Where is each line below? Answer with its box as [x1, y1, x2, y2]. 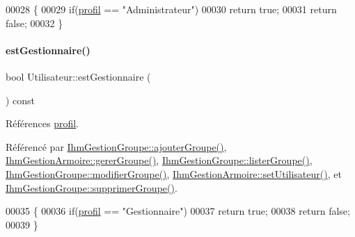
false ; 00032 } [6, 15, 63, 30]
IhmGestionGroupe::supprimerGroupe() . [6, 180, 177, 195]
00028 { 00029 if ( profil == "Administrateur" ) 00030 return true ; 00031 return [6, 2, 337, 16]
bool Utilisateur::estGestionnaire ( [6, 69, 151, 83]
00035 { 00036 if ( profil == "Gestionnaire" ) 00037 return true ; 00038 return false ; [6, 204, 350, 218]
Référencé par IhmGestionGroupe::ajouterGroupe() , [6, 139, 227, 154]
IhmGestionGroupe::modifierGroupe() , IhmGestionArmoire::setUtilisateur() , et [6, 166, 342, 181]
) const [6, 92, 35, 107]
